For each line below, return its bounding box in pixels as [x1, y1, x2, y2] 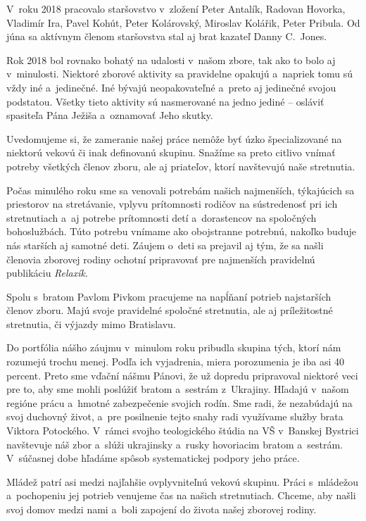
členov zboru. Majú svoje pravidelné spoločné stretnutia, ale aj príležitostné [6, 303, 333, 318]
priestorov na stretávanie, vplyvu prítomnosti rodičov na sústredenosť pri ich [6, 196, 338, 211]
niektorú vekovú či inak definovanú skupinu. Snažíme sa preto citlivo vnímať [6, 145, 336, 160]
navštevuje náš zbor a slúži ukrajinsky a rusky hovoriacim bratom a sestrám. [6, 437, 343, 451]
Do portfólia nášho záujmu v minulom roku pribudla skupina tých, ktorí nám [6, 340, 341, 355]
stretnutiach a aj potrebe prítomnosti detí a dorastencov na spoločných [6, 210, 317, 225]
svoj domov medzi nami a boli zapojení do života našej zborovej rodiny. [6, 502, 317, 516]
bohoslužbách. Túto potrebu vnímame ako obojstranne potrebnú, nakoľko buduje [6, 224, 356, 239]
